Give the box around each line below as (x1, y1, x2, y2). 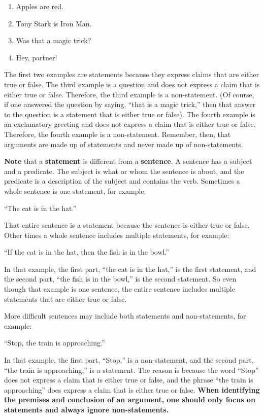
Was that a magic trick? (16, 35, 91, 46)
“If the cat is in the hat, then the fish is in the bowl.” (4, 247, 169, 257)
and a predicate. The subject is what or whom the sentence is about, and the (4, 165, 244, 176)
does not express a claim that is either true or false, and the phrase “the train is (4, 374, 253, 385)
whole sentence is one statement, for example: (4, 185, 146, 196)
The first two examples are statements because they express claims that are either (4, 69, 259, 80)
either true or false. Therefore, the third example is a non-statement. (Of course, (4, 89, 254, 99)
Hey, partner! (16, 52, 57, 62)
